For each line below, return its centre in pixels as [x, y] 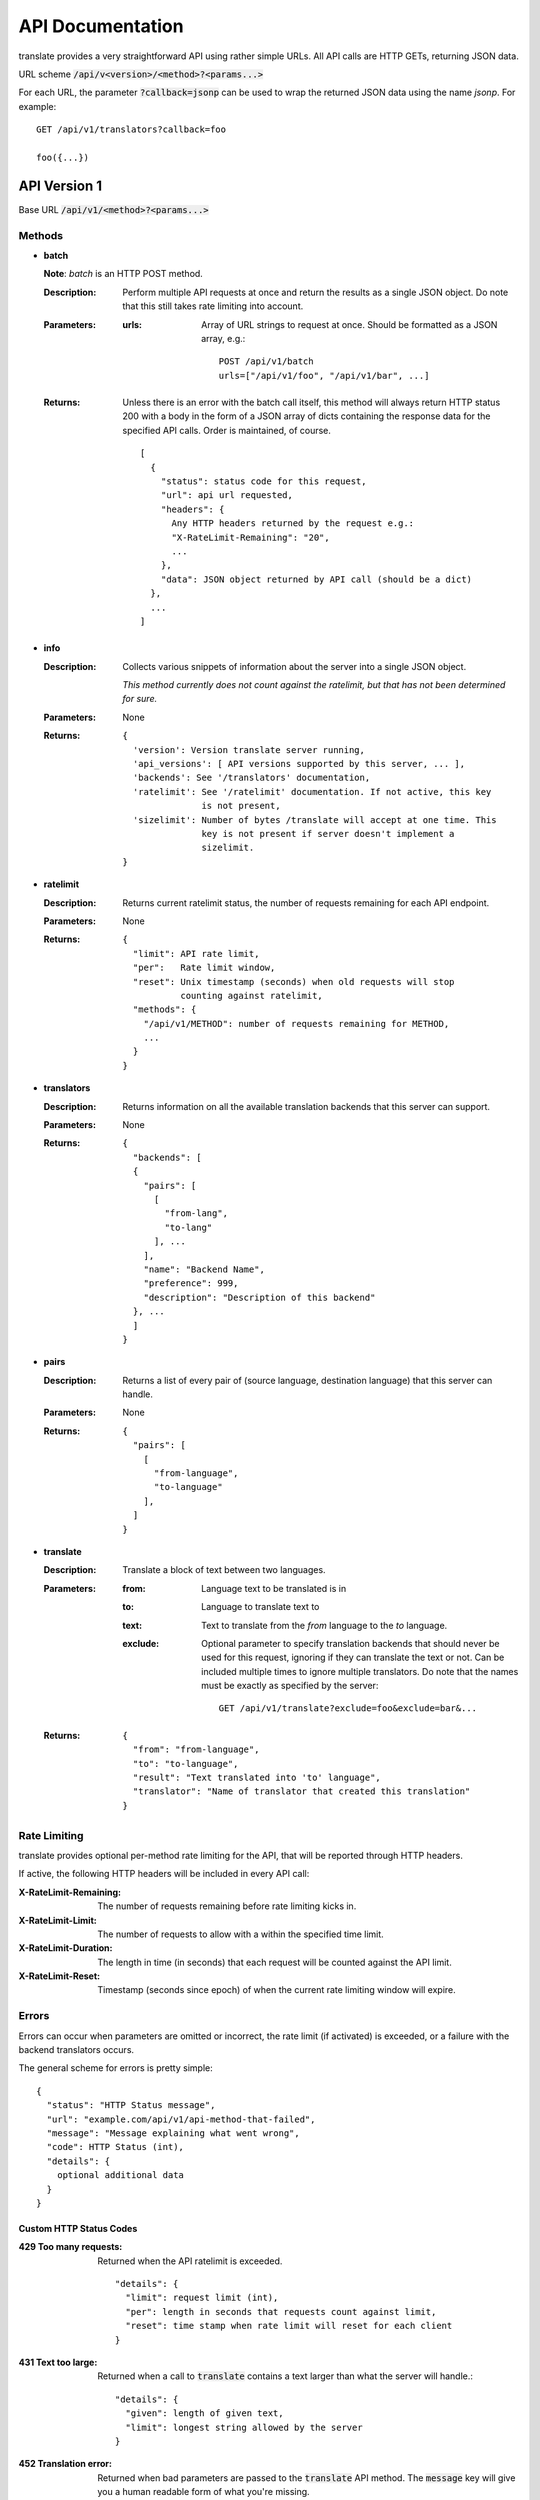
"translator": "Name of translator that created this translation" [301, 1791]
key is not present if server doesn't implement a [328, 833]
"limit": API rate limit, [196, 953]
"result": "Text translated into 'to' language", [257, 1778]
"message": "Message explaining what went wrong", [173, 2133]
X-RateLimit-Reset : [59, 1976]
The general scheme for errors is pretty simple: [116, 2068]
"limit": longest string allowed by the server [244, 2427]
